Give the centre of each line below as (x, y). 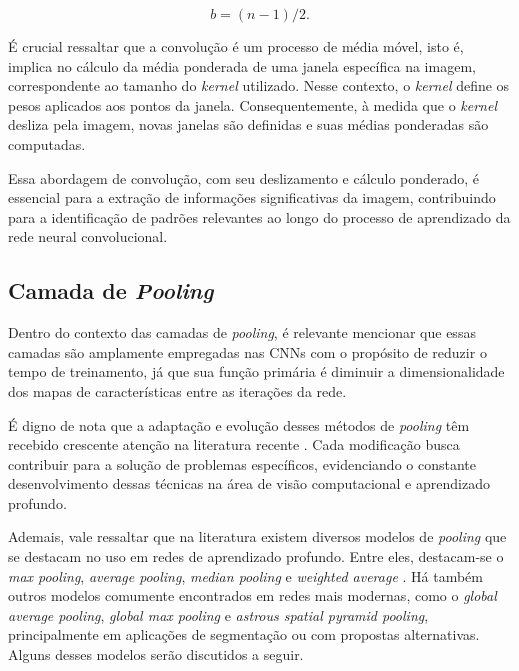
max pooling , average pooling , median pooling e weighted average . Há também (246, 575)
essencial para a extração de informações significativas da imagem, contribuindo (252, 197)
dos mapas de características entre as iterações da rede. (177, 390)
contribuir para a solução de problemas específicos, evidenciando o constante (242, 463)
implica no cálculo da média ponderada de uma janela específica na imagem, (242, 65)
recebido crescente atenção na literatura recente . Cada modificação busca (234, 444)
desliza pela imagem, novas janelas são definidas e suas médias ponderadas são (248, 124)
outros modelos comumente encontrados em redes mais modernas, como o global (252, 595)
